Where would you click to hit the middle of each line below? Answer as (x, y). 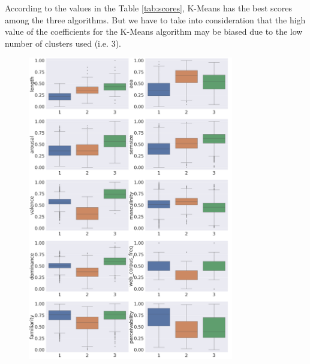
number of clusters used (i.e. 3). (63, 43)
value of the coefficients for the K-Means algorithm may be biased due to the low (154, 31)
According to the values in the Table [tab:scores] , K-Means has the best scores (149, 8)
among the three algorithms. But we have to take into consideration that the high (155, 19)
